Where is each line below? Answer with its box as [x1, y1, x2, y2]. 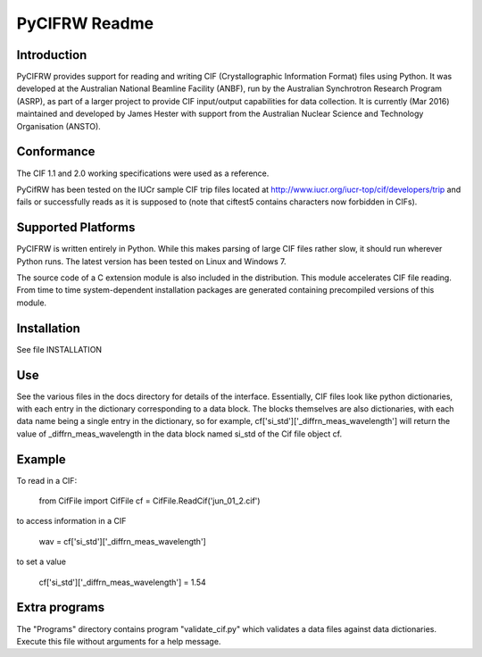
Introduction [16, 47, 87, 62]
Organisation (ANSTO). [16, 121, 102, 131]
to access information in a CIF [16, 516, 127, 527]
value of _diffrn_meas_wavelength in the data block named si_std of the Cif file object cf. [16, 428, 343, 439]
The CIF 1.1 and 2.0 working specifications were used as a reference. [16, 168, 270, 179]
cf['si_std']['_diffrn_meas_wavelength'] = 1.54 [38, 577, 207, 587]
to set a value [16, 556, 67, 567]
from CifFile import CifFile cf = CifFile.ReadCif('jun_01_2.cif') [38, 495, 261, 506]
